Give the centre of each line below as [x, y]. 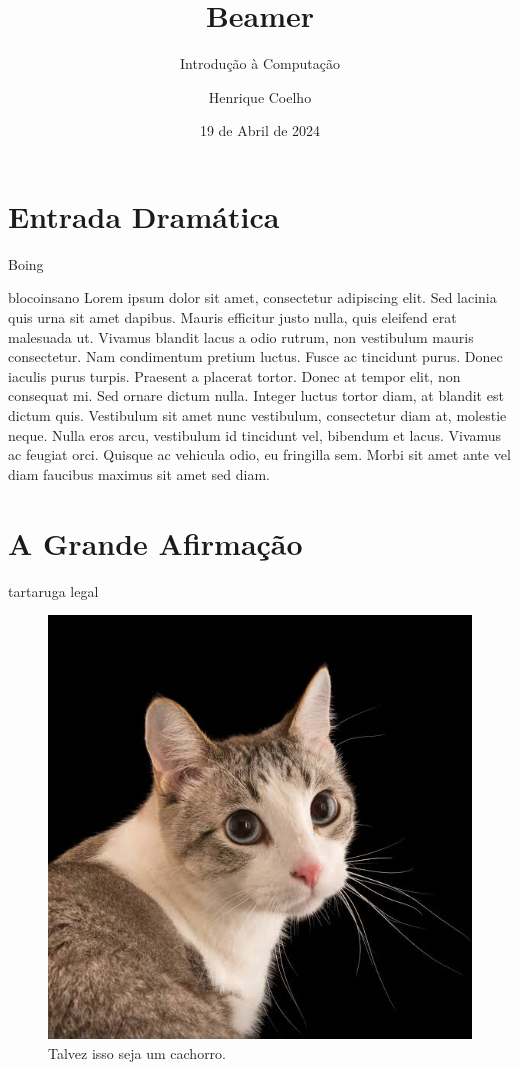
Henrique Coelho [260, 96]
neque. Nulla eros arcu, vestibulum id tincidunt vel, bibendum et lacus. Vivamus [255, 434]
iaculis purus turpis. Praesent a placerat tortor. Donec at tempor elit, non [234, 375]
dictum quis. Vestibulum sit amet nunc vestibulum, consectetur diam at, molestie [257, 415]
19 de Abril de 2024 [260, 130]
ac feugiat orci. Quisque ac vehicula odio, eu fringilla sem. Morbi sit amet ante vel [259, 454]
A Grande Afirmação [155, 542]
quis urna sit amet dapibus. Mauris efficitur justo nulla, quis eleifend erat [232, 317]
